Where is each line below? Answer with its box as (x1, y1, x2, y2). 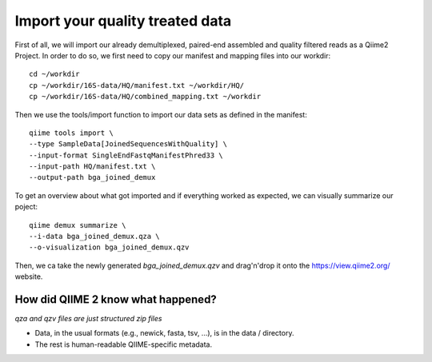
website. (14, 272, 43, 281)
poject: (14, 202, 38, 212)
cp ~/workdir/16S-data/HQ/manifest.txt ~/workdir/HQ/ (29, 81, 244, 90)
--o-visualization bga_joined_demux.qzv (29, 243, 190, 252)
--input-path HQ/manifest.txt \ (29, 162, 156, 171)
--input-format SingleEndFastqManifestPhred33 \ (29, 150, 223, 160)
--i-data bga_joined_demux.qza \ (29, 232, 160, 241)
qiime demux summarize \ (29, 221, 126, 229)
